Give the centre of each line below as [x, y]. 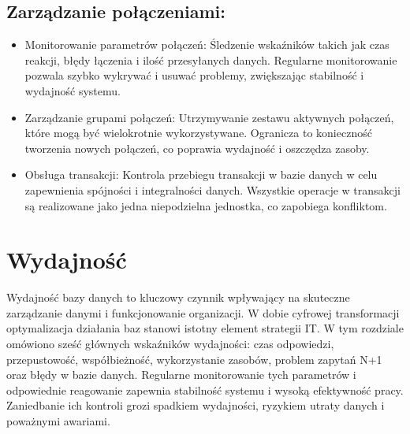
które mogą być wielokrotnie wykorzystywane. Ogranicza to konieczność [198, 133]
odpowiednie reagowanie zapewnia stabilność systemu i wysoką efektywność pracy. [205, 389]
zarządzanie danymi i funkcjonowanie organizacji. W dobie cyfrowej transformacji [203, 312]
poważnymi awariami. [58, 421]
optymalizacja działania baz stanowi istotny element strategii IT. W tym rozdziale [205, 328]
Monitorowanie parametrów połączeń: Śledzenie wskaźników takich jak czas [207, 45]
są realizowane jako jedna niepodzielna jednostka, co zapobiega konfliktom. [206, 205]
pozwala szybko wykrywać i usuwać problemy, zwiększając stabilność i [194, 75]
